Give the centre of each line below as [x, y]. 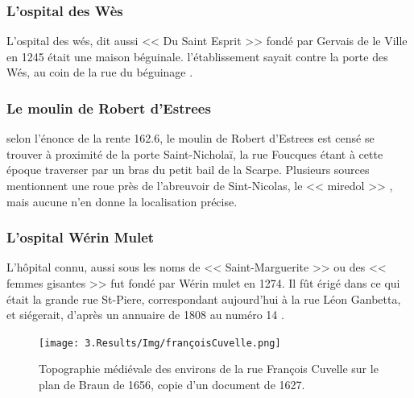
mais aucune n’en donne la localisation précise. [122, 201]
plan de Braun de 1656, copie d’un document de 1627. [172, 385]
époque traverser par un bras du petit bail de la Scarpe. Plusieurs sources [188, 170]
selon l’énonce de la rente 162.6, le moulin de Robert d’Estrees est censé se [190, 138]
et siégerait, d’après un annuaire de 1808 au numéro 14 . [145, 315]
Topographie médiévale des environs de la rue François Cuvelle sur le [209, 369]
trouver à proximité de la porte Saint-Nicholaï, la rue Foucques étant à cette [195, 153]
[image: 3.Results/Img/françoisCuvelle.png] [160, 343]
